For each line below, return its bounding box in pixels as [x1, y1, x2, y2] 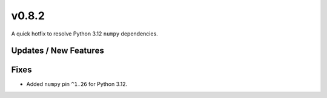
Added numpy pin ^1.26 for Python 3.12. [26, 81, 128, 88]
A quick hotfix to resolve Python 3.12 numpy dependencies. [11, 30, 159, 37]
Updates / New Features [11, 46, 104, 56]
